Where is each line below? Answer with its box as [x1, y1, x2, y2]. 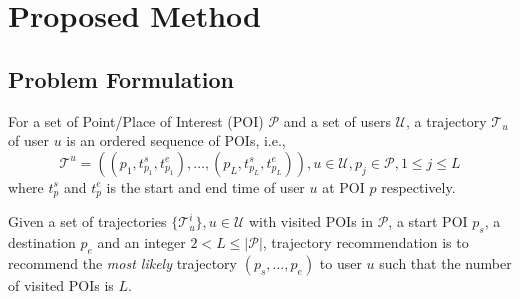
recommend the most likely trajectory [8, 252, 237, 273]
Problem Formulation [8, 63, 234, 94]
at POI [322, 176, 365, 197]
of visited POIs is [8, 274, 114, 295]
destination [8, 232, 76, 253]
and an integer [97, 232, 186, 253]
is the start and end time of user [106, 176, 305, 197]
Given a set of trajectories [8, 211, 167, 232]
